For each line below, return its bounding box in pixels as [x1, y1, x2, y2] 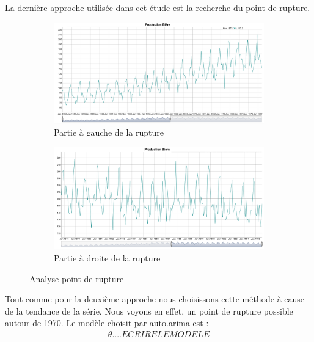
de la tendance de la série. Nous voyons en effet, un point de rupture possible [5, 304, 293, 317]
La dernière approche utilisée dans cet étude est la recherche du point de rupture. [5, 1, 310, 13]
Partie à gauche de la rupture [54, 126, 164, 139]
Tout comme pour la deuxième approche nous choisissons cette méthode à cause [5, 293, 305, 305]
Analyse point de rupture [29, 272, 124, 285]
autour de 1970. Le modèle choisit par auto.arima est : [5, 316, 209, 329]
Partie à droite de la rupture [54, 251, 161, 264]
